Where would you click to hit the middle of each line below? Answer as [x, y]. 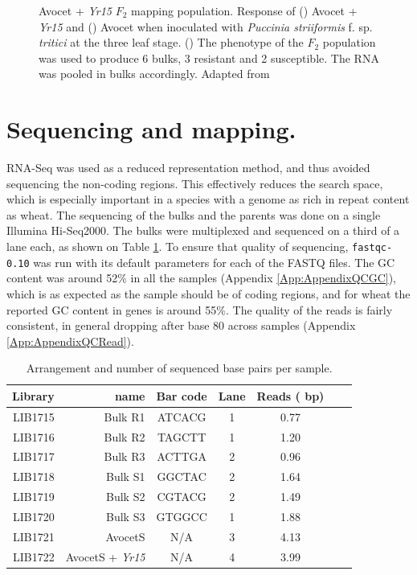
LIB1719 [33, 497]
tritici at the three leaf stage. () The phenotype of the [171, 42]
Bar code [182, 395]
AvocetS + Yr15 [105, 556]
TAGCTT [182, 436]
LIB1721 [33, 536]
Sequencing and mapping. [151, 129]
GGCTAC [182, 476]
